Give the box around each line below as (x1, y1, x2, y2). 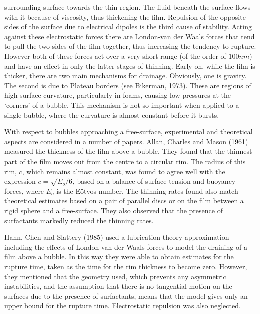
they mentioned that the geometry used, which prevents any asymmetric (4, 271, 226, 281)
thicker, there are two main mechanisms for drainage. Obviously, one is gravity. (4, 70, 247, 81)
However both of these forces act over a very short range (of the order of (4, 50, 226, 61)
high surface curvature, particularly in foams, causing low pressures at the (4, 90, 231, 100)
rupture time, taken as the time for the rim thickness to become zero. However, (4, 261, 247, 272)
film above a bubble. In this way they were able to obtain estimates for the (4, 251, 234, 262)
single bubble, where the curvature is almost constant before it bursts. (4, 109, 219, 120)
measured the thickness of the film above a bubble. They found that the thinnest (4, 146, 252, 156)
